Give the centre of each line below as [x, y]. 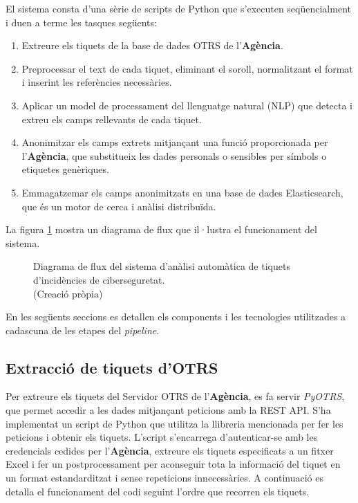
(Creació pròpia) [68, 293]
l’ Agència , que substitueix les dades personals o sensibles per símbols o [174, 155]
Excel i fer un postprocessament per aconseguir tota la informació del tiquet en [173, 464]
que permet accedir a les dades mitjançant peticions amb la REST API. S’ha [168, 410]
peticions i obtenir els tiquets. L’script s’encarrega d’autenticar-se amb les [162, 437]
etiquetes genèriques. [65, 169]
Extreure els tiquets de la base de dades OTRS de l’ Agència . [152, 45]
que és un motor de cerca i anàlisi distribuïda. [119, 206]
